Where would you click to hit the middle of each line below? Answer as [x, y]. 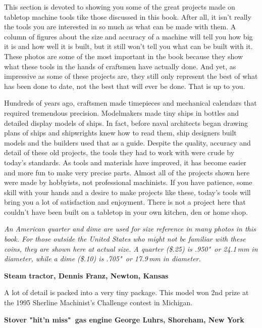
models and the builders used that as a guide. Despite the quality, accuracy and [127, 142]
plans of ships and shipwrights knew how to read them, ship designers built [120, 133]
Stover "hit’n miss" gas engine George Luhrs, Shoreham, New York [124, 319]
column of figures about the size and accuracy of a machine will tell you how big [128, 36]
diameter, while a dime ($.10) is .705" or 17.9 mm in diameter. [102, 259]
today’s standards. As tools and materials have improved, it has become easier [125, 162]
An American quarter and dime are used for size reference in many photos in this [130, 229]
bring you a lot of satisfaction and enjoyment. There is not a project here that [125, 202]
